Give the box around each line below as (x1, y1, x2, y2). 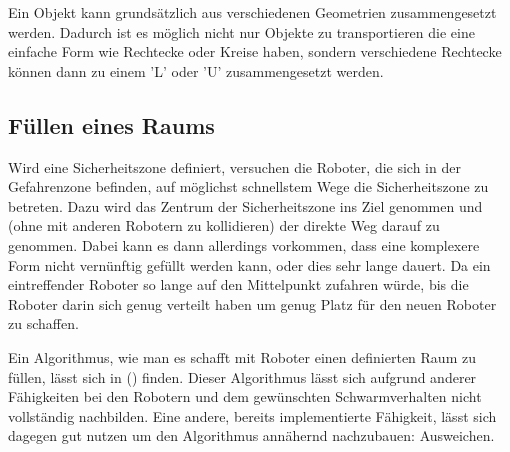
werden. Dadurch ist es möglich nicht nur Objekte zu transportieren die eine (8, 21, 475, 42)
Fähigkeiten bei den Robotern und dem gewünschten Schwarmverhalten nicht (8, 386, 482, 407)
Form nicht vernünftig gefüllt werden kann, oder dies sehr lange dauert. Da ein (8, 254, 491, 275)
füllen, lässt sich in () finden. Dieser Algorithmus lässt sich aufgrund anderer (8, 366, 477, 387)
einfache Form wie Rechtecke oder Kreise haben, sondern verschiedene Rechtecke (8, 41, 502, 62)
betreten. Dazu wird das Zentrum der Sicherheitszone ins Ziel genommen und (8, 195, 483, 216)
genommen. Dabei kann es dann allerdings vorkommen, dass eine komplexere (8, 234, 480, 255)
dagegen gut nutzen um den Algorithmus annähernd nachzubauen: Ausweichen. (8, 425, 495, 446)
